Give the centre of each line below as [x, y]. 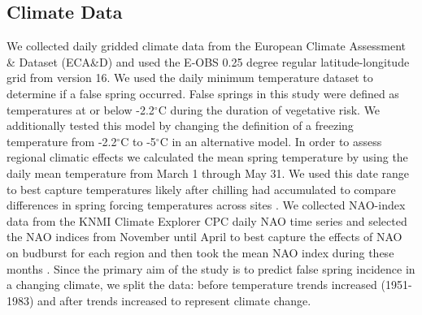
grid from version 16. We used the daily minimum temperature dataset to [190, 78]
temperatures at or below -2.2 [80, 109]
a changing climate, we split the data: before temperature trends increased [192, 285]
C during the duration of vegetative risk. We [269, 109]
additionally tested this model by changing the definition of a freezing [180, 125]
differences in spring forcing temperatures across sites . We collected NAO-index [206, 205]
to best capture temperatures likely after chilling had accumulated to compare [201, 189]
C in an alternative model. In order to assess [271, 141]
